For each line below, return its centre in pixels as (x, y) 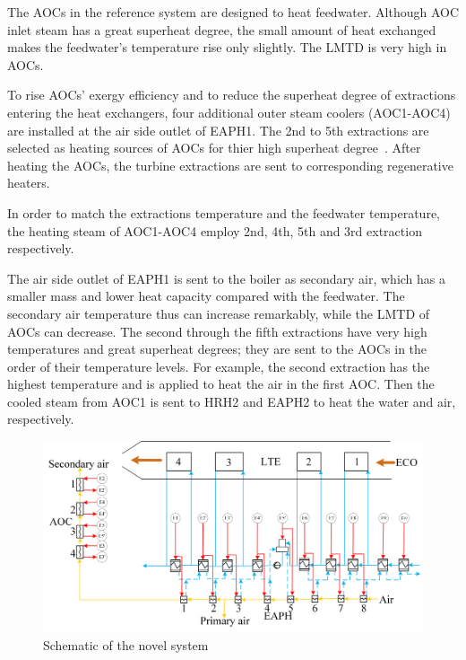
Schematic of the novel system (126, 644)
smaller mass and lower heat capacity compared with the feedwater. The (206, 296)
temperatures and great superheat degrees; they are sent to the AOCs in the (217, 349)
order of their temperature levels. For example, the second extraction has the (219, 366)
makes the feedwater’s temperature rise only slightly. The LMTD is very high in (227, 47)
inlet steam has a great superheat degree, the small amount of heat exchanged (222, 29)
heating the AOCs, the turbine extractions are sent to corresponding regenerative (230, 165)
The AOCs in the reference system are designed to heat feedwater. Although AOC (233, 12)
